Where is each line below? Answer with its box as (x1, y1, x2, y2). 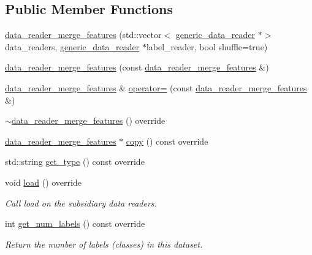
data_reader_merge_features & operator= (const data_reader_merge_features (5, 81, 307, 94)
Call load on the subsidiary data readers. (5, 196, 157, 209)
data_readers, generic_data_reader (5, 40, 140, 53)
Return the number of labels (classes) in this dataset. (5, 237, 203, 250)
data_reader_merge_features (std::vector (5, 28, 162, 41)
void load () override (5, 175, 82, 188)
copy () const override (126, 134, 208, 147)
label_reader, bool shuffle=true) (146, 40, 268, 53)
